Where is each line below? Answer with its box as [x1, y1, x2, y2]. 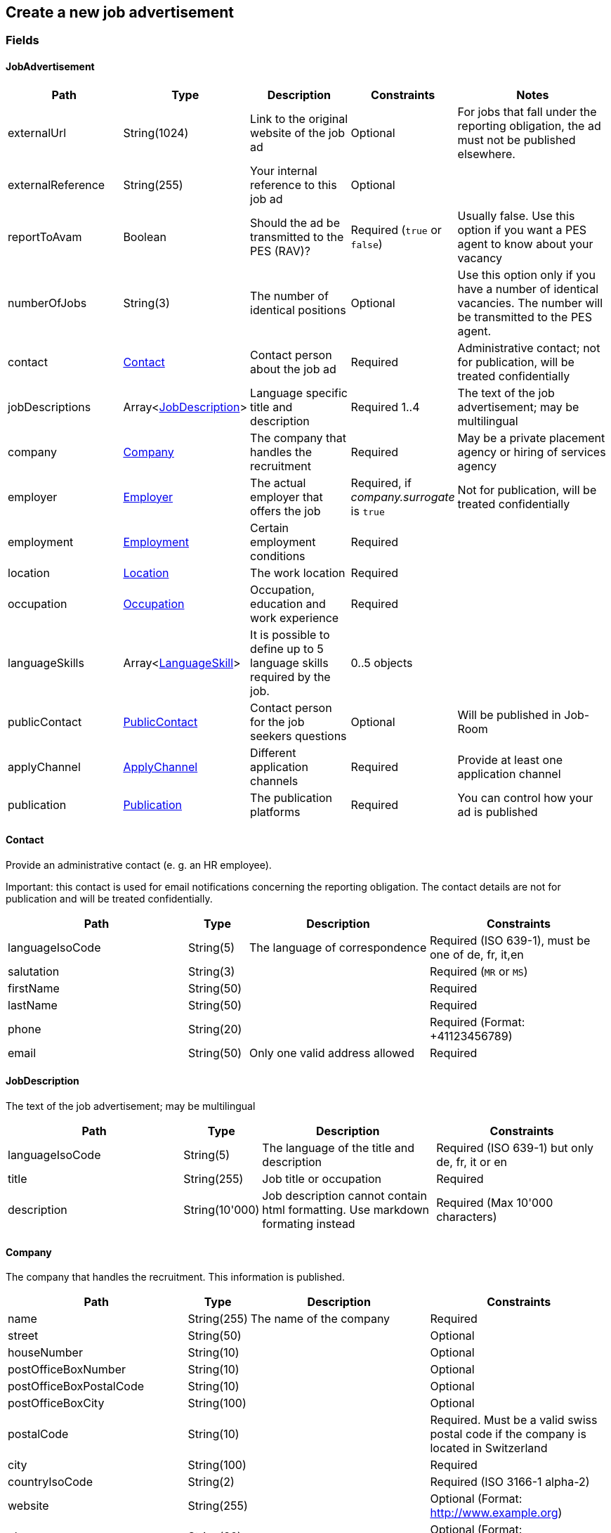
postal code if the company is [430, 1427, 586, 1442]
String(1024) [123, 125, 189, 140]
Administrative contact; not [457, 340, 600, 355]
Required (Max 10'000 [436, 1196, 553, 1210]
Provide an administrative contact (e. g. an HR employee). [6, 858, 272, 871]
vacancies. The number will [457, 295, 603, 310]
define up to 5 [250, 641, 324, 656]
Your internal [250, 163, 317, 178]
